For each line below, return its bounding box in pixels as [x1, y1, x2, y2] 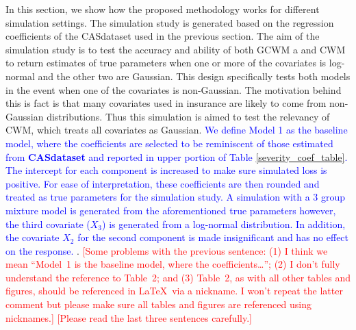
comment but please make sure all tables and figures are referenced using [5, 297, 311, 312]
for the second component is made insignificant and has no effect [77, 230, 349, 244]
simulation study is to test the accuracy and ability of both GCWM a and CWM [5, 42, 346, 56]
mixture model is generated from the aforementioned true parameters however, [5, 203, 336, 217]
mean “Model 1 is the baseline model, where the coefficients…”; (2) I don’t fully [5, 257, 340, 271]
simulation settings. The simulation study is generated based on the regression [5, 15, 334, 29]
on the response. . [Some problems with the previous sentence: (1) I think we [5, 243, 328, 257]
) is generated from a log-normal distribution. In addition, [102, 216, 346, 231]
